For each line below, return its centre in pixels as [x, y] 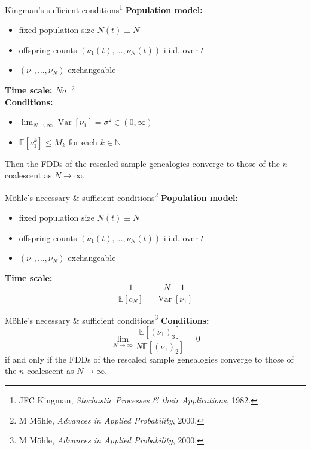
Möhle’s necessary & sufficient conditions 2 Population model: [122, 197]
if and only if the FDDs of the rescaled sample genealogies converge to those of [149, 359]
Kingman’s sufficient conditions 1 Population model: [104, 9]
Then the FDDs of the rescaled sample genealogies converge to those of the [142, 163]
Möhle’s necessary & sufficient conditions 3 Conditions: [107, 319]
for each [83, 142]
